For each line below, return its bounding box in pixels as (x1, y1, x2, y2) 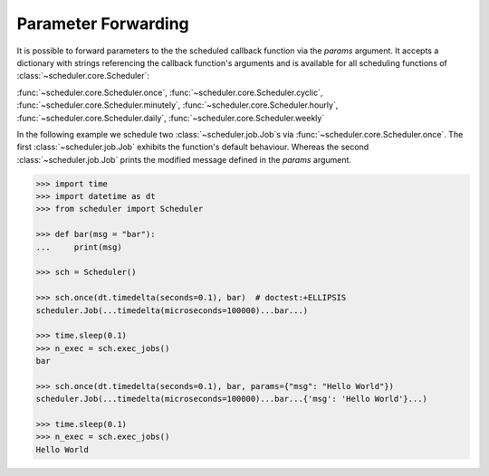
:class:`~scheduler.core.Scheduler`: (16, 71, 149, 81)
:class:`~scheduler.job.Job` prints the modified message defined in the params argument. (16, 154, 352, 165)
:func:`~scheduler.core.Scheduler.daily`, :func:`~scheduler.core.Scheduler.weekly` (16, 112, 325, 123)
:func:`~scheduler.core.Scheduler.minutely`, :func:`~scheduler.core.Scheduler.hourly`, (16, 100, 339, 110)
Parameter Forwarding (16, 14, 189, 33)
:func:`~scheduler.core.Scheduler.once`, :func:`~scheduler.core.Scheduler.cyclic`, (16, 87, 323, 98)
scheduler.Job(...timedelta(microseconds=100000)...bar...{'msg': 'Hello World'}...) (35, 394, 427, 405)
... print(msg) (35, 242, 122, 252)
